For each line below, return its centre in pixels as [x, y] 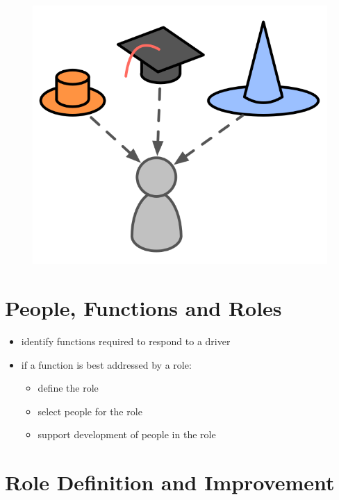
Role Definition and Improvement [170, 482]
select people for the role [90, 411]
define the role [68, 388]
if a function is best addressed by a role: [106, 364]
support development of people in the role [127, 434]
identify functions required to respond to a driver [126, 341]
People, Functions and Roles [143, 308]
